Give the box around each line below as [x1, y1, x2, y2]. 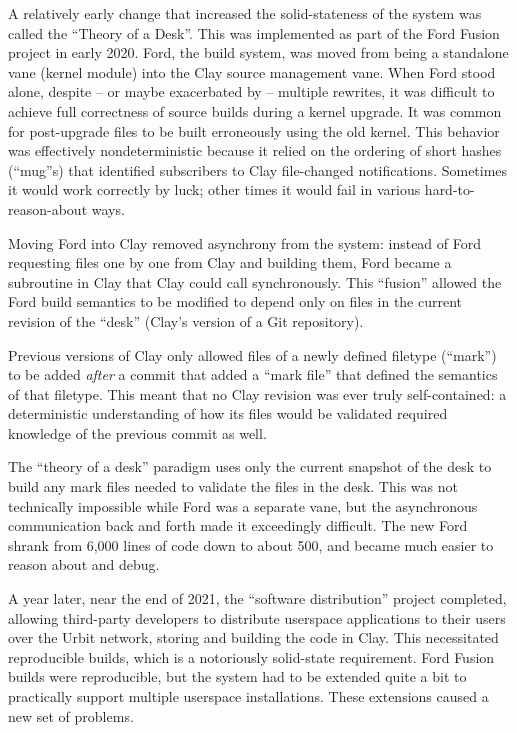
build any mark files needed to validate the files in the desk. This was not [8, 476, 458, 497]
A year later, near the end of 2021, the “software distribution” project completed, [8, 588, 507, 609]
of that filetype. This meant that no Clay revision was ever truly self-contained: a [8, 383, 507, 404]
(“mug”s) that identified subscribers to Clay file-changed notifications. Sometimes [8, 159, 508, 180]
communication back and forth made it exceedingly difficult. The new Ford [8, 515, 468, 536]
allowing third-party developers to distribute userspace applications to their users [8, 607, 506, 628]
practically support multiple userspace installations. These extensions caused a [8, 686, 489, 706]
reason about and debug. [8, 554, 160, 575]
